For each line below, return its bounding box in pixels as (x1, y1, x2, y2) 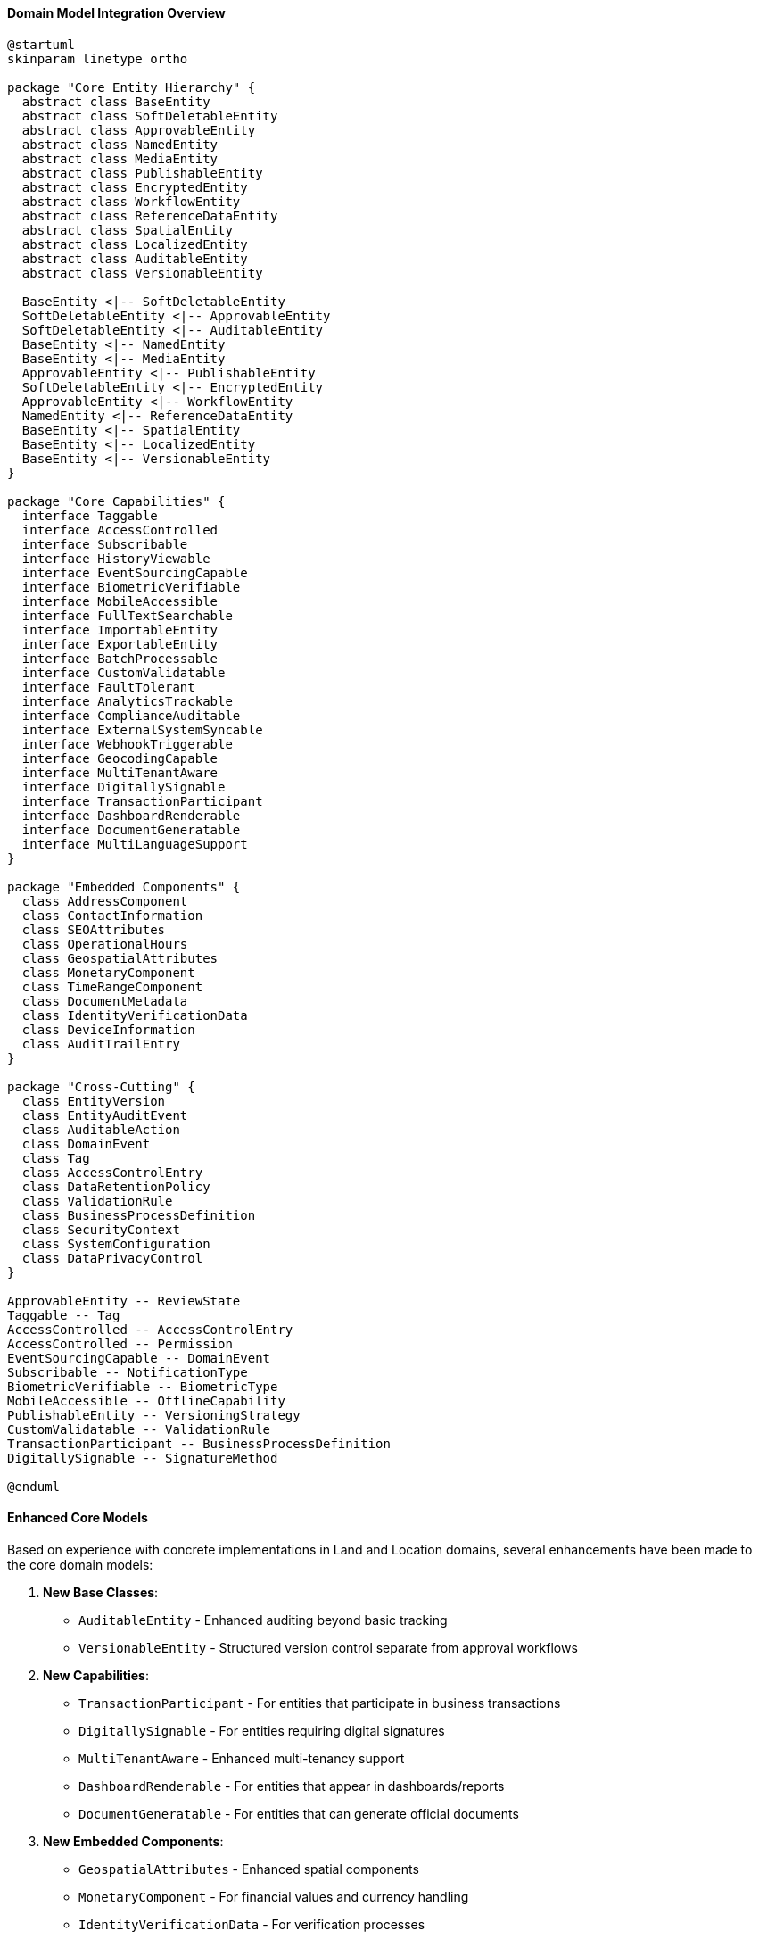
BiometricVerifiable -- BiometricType (7, 1379, 278, 1394)
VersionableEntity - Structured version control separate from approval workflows (78, 1639, 578, 1655)
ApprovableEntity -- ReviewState (7, 1293, 241, 1308)
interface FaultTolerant (21, 679, 195, 694)
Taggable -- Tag (7, 1307, 120, 1322)
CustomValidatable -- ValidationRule (7, 1421, 271, 1437)
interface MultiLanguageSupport (21, 836, 248, 851)
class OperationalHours (21, 936, 188, 951)
